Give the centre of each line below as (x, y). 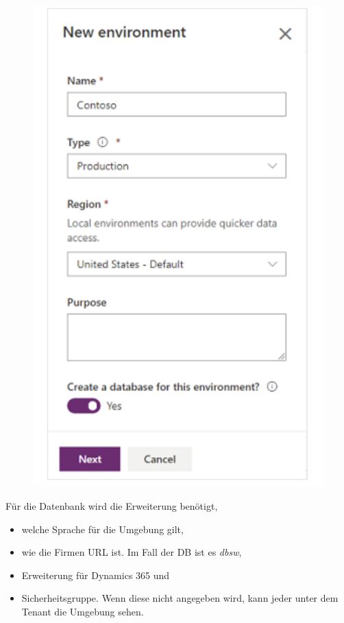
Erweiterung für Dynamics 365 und (96, 575)
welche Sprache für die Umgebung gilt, (102, 529)
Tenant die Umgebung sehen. (83, 612)
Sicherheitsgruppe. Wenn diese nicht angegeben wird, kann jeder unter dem (180, 598)
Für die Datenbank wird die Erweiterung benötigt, (112, 506)
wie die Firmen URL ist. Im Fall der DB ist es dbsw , (132, 552)
